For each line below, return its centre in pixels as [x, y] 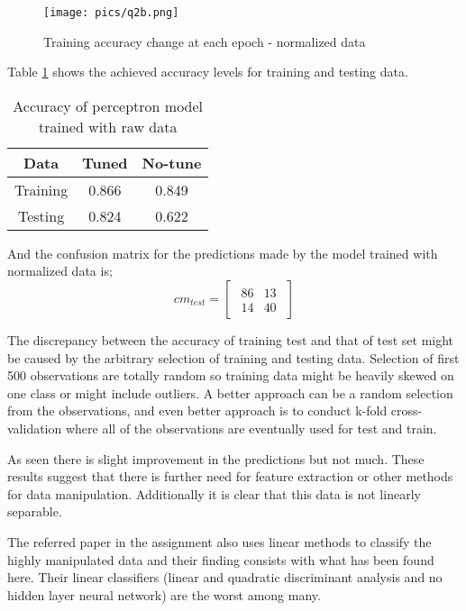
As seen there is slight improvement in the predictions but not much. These [216, 458]
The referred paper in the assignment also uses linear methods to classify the [219, 541]
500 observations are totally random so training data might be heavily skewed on [231, 375]
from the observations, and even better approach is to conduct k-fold [197, 410]
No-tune [172, 162]
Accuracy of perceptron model [108, 105]
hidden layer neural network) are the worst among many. [164, 594]
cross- [407, 410]
